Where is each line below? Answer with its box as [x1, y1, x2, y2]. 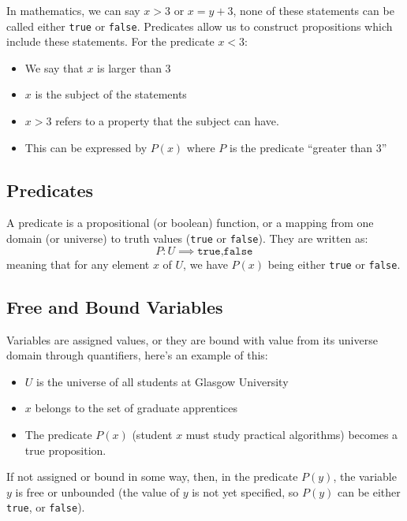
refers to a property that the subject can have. [55, 113, 279, 129]
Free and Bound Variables [6, 294, 223, 318]
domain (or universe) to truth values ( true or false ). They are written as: [6, 230, 368, 247]
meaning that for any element [6, 255, 150, 272]
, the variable [333, 468, 397, 485]
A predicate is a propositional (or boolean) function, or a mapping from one [6, 214, 374, 231]
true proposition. [24, 441, 106, 458]
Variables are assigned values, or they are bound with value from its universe [6, 331, 378, 348]
